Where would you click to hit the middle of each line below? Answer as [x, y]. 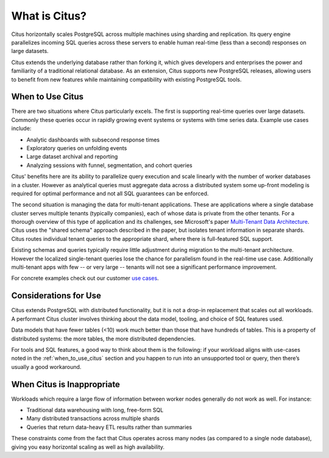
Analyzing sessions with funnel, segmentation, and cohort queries [109, 165]
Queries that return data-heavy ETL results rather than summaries [109, 427]
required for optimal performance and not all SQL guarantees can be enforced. [110, 193]
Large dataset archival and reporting [72, 157]
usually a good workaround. [46, 367]
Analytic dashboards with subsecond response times [93, 140]
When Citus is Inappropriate [65, 384]
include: [21, 129]
